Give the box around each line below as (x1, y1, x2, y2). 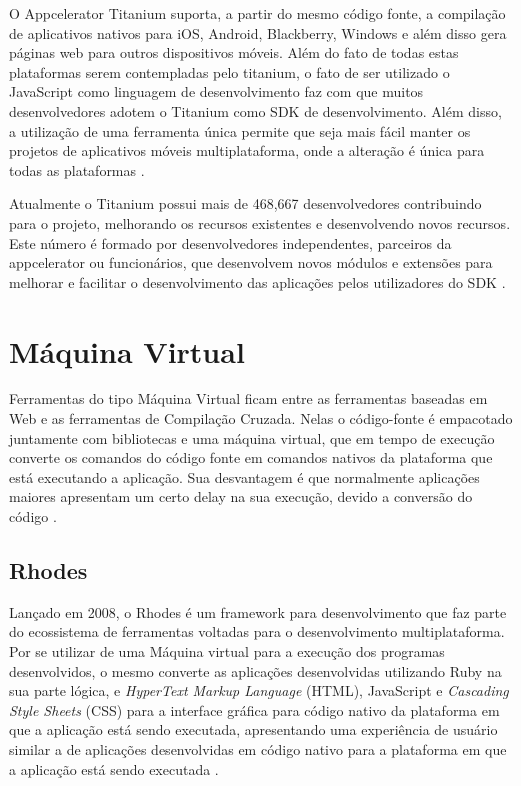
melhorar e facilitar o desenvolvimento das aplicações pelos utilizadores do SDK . (9, 271, 506, 292)
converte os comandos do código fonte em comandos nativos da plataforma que (9, 447, 493, 468)
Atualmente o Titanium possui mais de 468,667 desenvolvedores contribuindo (9, 193, 482, 214)
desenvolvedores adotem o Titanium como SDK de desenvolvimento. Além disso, (9, 100, 502, 121)
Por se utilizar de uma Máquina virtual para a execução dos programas (9, 640, 445, 661)
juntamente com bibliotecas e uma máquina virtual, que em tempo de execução (9, 427, 495, 448)
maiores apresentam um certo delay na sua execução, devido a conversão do (9, 486, 473, 507)
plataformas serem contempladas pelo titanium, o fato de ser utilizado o (9, 61, 450, 82)
